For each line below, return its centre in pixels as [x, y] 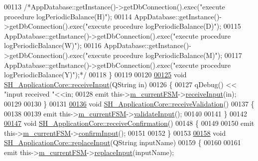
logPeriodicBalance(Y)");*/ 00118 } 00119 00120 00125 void [95, 75]
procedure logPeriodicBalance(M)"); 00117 [177, 55]
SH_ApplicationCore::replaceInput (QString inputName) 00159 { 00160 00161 [123, 142]
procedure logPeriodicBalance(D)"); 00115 [177, 26]
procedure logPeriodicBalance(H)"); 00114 [68, 16]
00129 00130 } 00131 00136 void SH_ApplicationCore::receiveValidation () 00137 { [129, 103]
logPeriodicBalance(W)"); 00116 [53, 45]
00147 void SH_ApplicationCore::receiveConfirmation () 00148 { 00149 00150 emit [129, 123]
